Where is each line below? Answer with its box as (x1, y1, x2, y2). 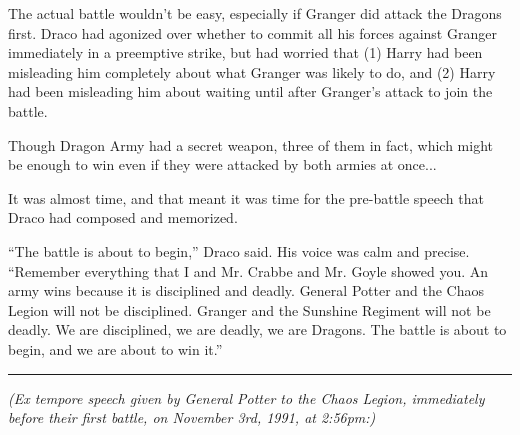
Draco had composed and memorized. (8, 207, 238, 228)
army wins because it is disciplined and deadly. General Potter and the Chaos (8, 280, 485, 301)
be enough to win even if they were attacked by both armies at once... (8, 154, 437, 175)
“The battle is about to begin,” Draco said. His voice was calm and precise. (8, 240, 470, 261)
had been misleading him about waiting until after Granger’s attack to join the (8, 81, 493, 102)
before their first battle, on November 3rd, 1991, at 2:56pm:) (8, 407, 376, 428)
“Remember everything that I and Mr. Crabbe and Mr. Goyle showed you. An (8, 260, 489, 281)
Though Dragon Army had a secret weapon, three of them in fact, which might (8, 134, 493, 155)
